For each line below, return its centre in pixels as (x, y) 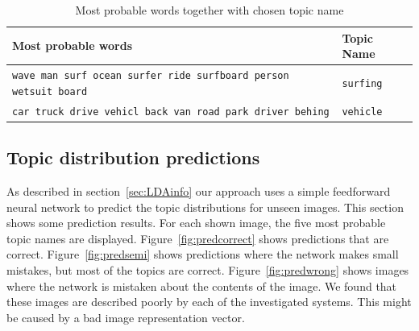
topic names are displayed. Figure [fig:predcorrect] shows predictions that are (198, 238)
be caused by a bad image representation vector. (126, 317)
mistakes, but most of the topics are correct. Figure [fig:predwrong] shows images (208, 269)
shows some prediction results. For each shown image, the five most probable (196, 223)
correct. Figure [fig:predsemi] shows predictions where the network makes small (203, 254)
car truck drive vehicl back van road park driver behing (171, 112)
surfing (362, 83)
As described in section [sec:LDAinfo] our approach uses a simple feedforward (199, 190)
